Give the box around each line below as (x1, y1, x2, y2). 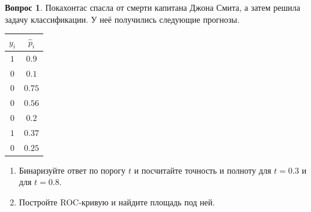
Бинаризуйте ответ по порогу (19, 163, 126, 176)
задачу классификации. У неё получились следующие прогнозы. (5, 13, 240, 25)
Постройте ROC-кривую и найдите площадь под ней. (19, 196, 215, 208)
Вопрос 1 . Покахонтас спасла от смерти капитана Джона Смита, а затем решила (5, 1, 300, 13)
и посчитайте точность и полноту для (134, 163, 271, 176)
